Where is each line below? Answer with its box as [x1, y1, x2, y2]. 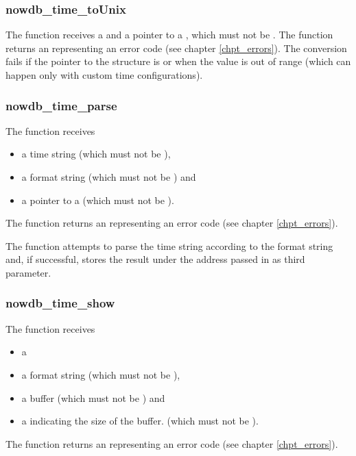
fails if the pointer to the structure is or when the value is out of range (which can [5, 54, 351, 68]
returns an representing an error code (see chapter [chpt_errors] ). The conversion [5, 40, 347, 55]
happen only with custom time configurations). [5, 68, 203, 81]
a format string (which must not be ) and [21, 170, 196, 183]
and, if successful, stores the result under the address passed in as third [5, 252, 305, 266]
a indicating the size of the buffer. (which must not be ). [21, 414, 259, 428]
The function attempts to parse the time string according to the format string [5, 238, 333, 253]
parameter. [5, 265, 51, 279]
